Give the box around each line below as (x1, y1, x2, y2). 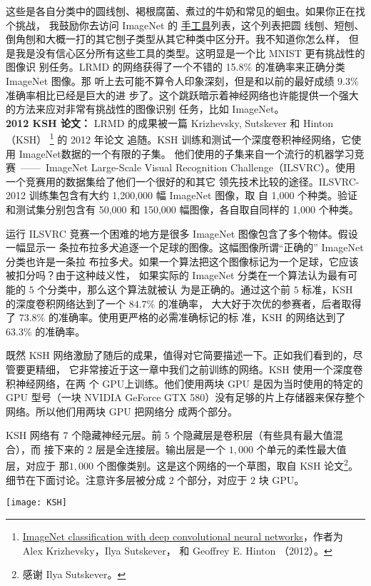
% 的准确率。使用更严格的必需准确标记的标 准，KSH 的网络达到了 (36, 310, 346, 325)
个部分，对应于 (177, 472, 248, 487)
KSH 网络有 (6, 428, 60, 443)
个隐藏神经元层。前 (71, 428, 162, 443)
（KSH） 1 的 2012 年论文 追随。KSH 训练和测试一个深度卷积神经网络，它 (6, 130, 352, 146)
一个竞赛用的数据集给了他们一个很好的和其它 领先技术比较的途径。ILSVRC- (6, 173, 360, 188)
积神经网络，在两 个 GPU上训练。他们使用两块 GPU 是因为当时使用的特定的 (6, 375, 363, 390)
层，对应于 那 (6, 458, 69, 473)
